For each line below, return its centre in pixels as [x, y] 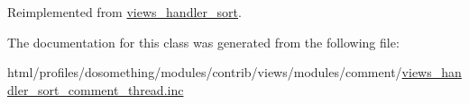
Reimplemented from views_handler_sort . [124, 12]
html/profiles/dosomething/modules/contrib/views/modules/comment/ [205, 72]
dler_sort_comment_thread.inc [96, 89]
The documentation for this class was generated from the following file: [203, 42]
